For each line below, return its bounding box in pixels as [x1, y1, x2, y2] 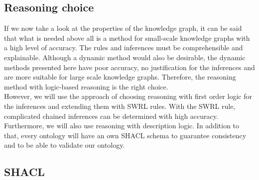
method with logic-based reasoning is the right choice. [4, 81, 168, 91]
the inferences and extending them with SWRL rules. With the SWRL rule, [4, 100, 236, 111]
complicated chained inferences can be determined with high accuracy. [4, 110, 218, 121]
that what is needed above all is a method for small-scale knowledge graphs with [4, 32, 250, 43]
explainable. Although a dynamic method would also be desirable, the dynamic [4, 52, 246, 62]
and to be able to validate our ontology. [4, 140, 125, 150]
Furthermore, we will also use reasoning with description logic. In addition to [4, 120, 240, 131]
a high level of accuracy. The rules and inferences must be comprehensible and [4, 42, 243, 53]
